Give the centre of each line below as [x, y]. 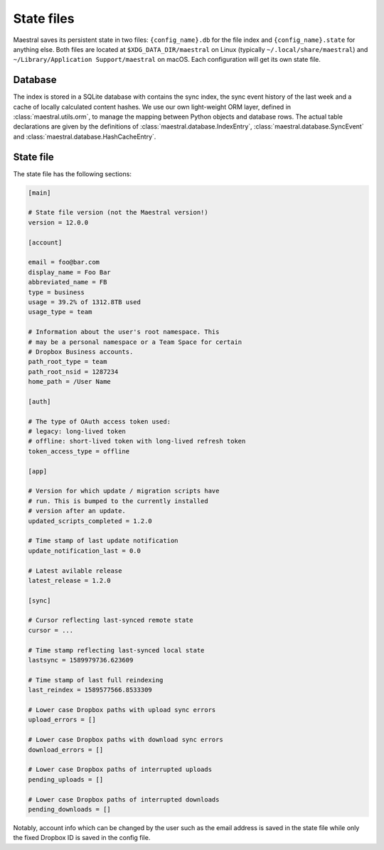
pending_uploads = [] [66, 779]
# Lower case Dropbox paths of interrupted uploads [120, 770]
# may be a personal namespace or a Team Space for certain [135, 342]
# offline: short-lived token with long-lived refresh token [137, 441]
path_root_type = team [68, 362]
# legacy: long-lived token [77, 431]
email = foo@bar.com [64, 262]
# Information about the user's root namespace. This [124, 332]
